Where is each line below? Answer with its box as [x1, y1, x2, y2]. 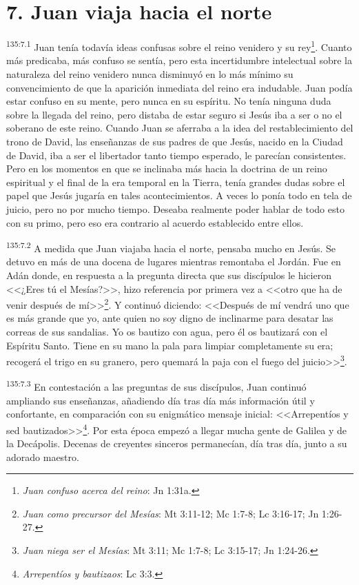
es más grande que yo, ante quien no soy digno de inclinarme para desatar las [6, 311, 334, 325]
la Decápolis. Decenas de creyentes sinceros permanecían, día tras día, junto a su [6, 436, 347, 451]
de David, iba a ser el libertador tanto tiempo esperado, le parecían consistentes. [6, 147, 347, 162]
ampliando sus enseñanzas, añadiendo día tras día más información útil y [6, 393, 315, 407]
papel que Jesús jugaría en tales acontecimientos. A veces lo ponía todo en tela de [6, 188, 352, 203]
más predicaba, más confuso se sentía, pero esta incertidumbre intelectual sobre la [6, 53, 352, 68]
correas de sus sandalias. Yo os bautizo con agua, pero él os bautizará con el [6, 324, 328, 338]
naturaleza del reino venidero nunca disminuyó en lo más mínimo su [6, 66, 294, 81]
